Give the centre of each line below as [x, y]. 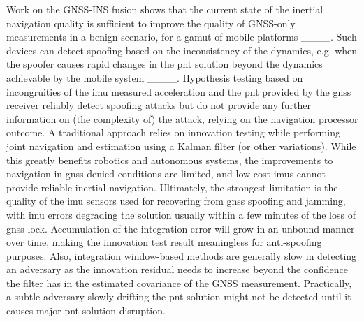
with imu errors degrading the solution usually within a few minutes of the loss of [181, 214]
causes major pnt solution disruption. [86, 310]
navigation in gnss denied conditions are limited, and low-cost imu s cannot [166, 174]
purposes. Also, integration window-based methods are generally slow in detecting [182, 255]
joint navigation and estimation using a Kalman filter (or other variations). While [181, 146]
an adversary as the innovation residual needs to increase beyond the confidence [177, 269]
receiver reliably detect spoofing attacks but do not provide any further [159, 105]
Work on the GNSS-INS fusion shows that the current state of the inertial [165, 9]
